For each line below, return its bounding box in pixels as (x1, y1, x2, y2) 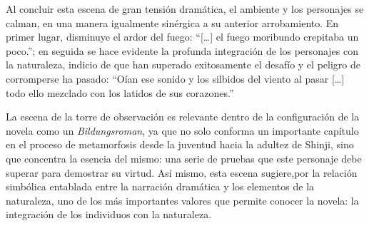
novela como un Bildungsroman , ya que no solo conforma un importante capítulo (6, 123, 359, 138)
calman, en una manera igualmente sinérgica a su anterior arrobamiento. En (6, 15, 339, 30)
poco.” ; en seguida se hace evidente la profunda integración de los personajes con (6, 43, 358, 58)
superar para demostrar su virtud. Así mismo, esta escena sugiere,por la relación (6, 165, 358, 180)
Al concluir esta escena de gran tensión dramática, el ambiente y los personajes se (6, 1, 364, 16)
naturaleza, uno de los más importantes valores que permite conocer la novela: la (6, 192, 359, 207)
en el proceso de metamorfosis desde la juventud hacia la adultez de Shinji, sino (6, 137, 354, 152)
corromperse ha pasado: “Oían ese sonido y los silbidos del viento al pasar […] (6, 71, 345, 86)
